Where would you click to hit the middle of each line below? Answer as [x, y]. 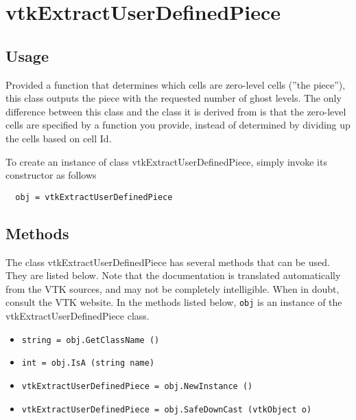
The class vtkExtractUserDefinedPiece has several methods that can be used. [168, 262]
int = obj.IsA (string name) [88, 363]
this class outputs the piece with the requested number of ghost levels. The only [174, 98]
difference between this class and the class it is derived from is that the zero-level [176, 111]
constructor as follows [51, 175]
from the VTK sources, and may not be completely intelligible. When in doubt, [173, 288]
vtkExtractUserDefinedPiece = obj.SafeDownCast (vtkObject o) [167, 409]
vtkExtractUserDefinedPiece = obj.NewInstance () [137, 386]
